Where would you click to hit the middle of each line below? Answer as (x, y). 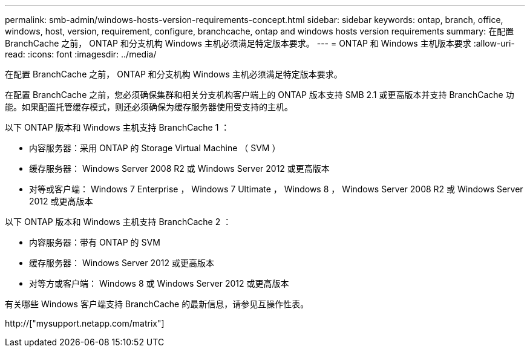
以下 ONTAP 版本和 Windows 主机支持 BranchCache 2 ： (118, 222)
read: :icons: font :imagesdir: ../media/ (81, 54)
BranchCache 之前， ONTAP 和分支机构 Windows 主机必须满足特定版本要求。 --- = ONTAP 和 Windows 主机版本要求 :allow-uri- (260, 43)
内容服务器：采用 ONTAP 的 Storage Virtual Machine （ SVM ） (155, 148)
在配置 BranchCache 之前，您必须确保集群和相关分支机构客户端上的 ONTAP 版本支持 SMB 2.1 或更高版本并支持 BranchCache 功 (260, 95)
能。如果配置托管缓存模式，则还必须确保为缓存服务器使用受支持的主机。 (149, 107)
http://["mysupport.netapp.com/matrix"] (85, 323)
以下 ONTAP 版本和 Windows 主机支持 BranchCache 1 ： (117, 127)
